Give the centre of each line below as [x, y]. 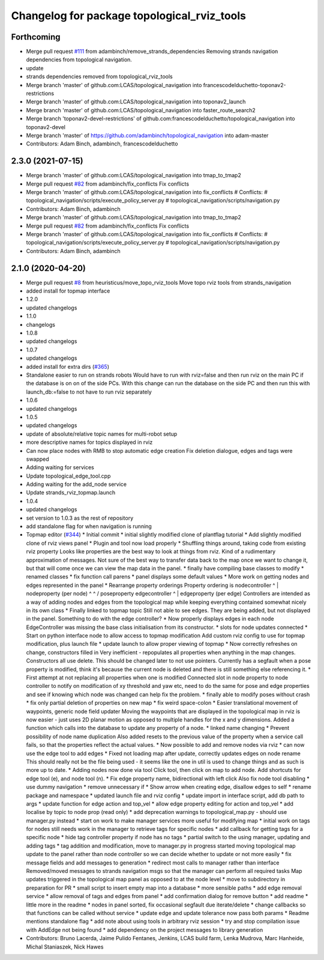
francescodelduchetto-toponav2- [244, 85]
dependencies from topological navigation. [79, 59]
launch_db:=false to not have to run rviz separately [89, 392]
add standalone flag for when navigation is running [89, 526]
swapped [37, 459]
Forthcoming [36, 37]
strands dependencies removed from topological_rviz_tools [100, 77]
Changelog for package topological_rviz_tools [128, 16]
